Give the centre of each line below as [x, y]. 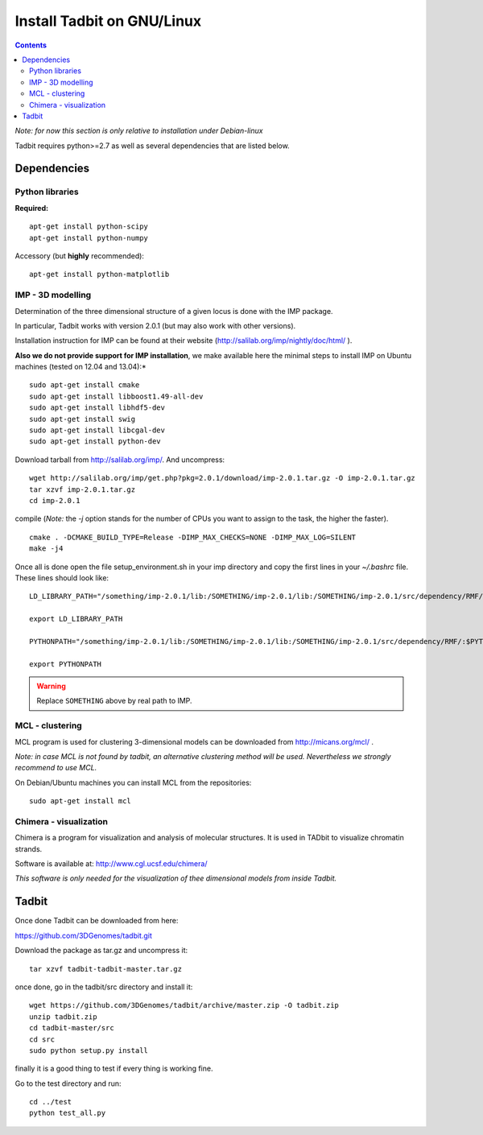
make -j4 [46, 549]
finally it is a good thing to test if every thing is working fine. [114, 1069]
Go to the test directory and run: [68, 1083]
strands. [29, 848]
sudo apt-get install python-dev [95, 442]
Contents [31, 45]
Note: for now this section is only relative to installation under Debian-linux [139, 131]
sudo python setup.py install [89, 1050]
